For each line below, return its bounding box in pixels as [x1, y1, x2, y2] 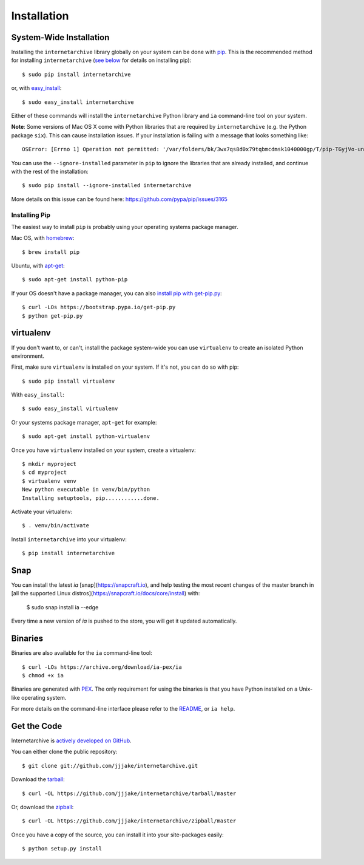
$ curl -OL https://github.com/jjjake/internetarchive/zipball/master [22, 818, 237, 824]
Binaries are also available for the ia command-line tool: [11, 649, 152, 657]
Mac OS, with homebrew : [11, 234, 75, 242]
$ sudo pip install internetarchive [22, 70, 131, 78]
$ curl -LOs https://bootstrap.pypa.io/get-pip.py [22, 304, 176, 311]
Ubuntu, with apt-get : [11, 262, 65, 270]
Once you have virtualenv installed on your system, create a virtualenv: [11, 446, 197, 454]
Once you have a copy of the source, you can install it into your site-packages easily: [11, 831, 224, 838]
